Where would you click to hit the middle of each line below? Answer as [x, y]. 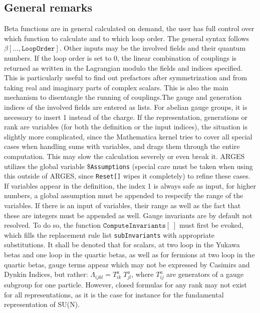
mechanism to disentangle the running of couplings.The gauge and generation [123, 97]
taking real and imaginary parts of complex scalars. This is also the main [116, 87]
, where [143, 274]
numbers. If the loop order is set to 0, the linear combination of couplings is [120, 57]
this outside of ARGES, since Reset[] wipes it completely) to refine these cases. [127, 176]
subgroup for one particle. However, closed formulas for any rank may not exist [125, 284]
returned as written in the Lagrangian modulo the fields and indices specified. [123, 67]
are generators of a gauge [205, 274]
